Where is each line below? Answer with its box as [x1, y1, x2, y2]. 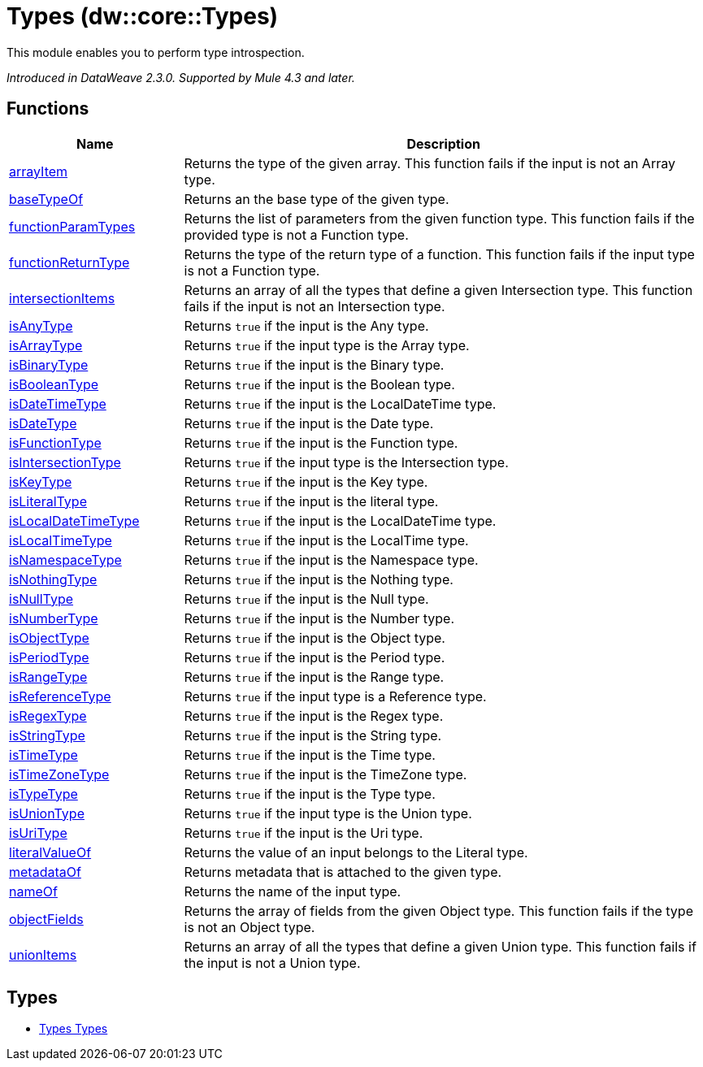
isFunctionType [9, 434, 102, 451]
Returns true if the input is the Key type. [184, 473, 428, 490]
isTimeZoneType [9, 766, 110, 783]
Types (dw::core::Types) [7, 2, 279, 30]
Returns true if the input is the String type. [184, 727, 442, 744]
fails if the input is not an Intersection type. [184, 297, 445, 314]
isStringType [9, 727, 85, 744]
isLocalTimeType [9, 531, 112, 549]
